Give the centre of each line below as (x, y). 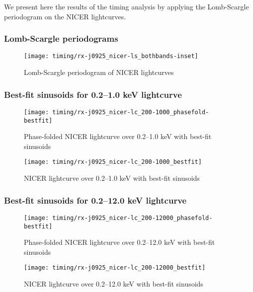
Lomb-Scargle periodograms (61, 38)
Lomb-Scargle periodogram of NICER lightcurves (99, 72)
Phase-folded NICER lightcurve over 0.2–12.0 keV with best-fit (120, 242)
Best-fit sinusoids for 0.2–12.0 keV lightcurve (95, 200)
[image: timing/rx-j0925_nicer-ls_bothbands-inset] (111, 56)
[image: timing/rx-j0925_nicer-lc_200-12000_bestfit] (115, 268)
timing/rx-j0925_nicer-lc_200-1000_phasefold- (131, 112)
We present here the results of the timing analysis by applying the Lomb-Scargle (126, 6)
